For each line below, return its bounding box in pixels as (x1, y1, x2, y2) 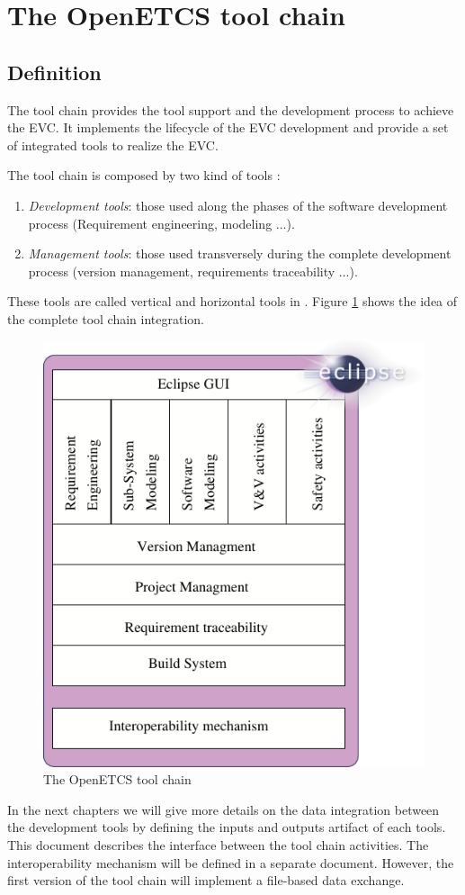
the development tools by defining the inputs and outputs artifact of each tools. (7, 818, 446, 836)
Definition (7, 58, 102, 86)
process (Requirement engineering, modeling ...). (28, 213, 295, 232)
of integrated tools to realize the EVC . (7, 135, 219, 154)
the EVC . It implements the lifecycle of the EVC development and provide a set (7, 118, 449, 137)
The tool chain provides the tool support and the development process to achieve (7, 100, 454, 119)
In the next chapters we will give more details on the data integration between (7, 800, 440, 818)
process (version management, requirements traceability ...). (28, 261, 358, 280)
